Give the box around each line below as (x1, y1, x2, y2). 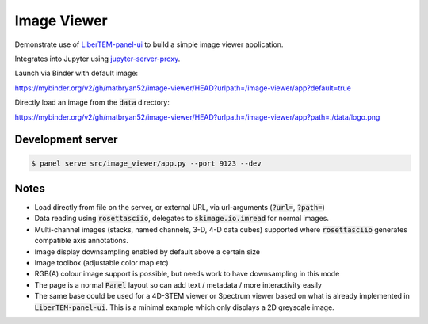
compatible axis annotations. (34, 236, 128, 246)
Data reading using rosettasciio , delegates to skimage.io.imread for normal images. (34, 214, 329, 223)
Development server (14, 133, 118, 147)
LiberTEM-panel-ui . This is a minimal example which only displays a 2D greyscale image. (34, 302, 334, 312)
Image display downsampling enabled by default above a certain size (34, 246, 261, 257)
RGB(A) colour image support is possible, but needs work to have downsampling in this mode (34, 269, 340, 279)
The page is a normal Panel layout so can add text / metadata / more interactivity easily (34, 280, 323, 289)
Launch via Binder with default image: (14, 68, 139, 78)
